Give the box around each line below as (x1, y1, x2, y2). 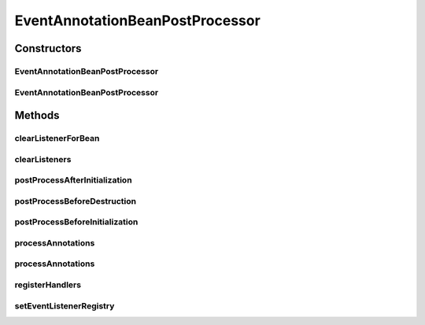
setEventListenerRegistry (14, 300, 115, 311)
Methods (14, 109, 60, 122)
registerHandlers (14, 279, 82, 290)
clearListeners (14, 153, 72, 164)
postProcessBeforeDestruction (14, 195, 137, 206)
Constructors (14, 42, 82, 55)
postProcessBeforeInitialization (14, 216, 139, 227)
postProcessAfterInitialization (14, 175, 133, 186)
